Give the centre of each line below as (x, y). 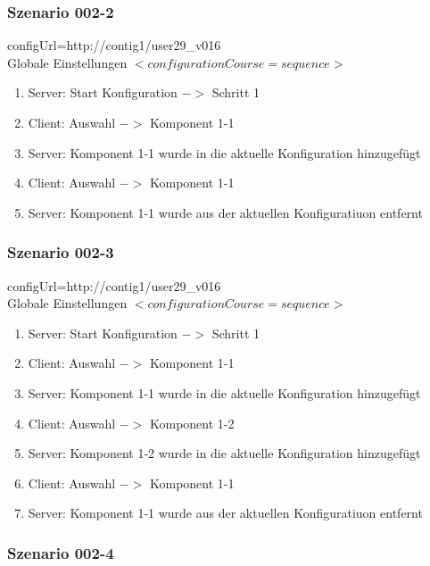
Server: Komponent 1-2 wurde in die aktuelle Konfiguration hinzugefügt (224, 453)
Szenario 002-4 (61, 552)
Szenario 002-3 (61, 252)
